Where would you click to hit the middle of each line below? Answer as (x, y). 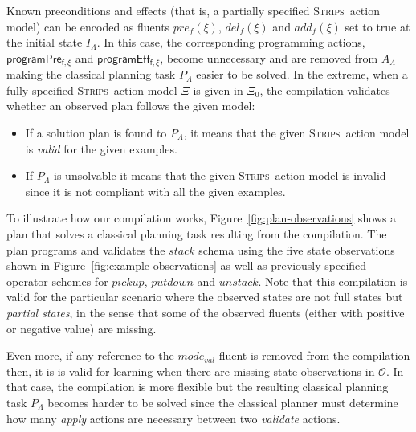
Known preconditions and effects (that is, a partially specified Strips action (193, 10)
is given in (218, 90)
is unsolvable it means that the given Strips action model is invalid (220, 175)
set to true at (377, 26)
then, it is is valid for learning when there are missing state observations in (191, 371)
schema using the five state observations (297, 249)
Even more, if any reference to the (90, 355)
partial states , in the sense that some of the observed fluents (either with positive (206, 312)
